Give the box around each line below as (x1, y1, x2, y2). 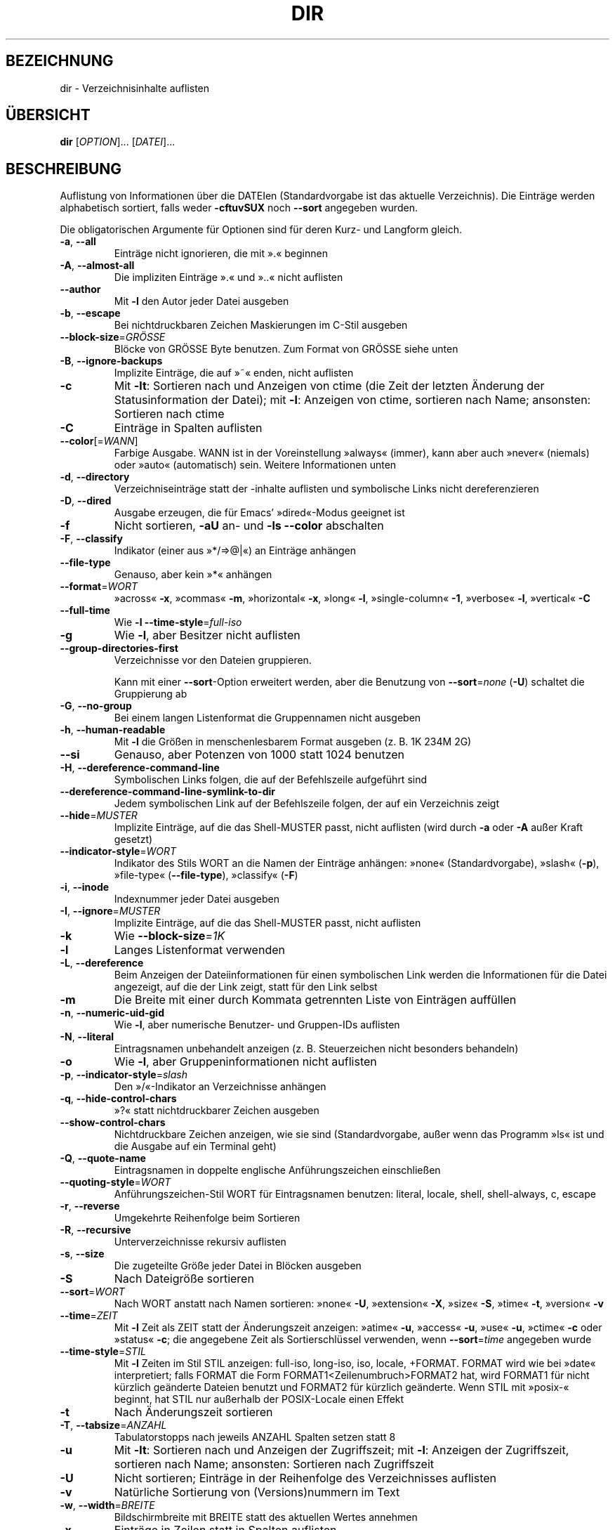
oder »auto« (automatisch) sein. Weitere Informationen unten (114, 459, 397, 471)
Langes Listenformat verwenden (114, 943, 285, 957)
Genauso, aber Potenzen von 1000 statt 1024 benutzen (114, 747, 405, 762)
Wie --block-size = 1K (114, 929, 225, 943)
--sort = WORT (60, 1286, 125, 1298)
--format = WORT (60, 580, 138, 593)
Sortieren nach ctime (114, 407, 225, 421)
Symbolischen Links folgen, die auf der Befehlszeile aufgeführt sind (114, 773, 428, 786)
